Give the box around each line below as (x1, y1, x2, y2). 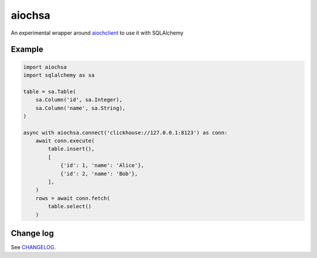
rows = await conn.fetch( (35, 195, 110, 202)
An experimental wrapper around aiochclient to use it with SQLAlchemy (11, 29, 184, 36)
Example (11, 45, 43, 55)
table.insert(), (48, 145, 95, 152)
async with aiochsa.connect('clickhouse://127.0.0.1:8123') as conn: (23, 129, 228, 136)
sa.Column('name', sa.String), (35, 104, 126, 111)
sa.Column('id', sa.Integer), (35, 97, 123, 103)
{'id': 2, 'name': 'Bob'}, (60, 170, 138, 177)
